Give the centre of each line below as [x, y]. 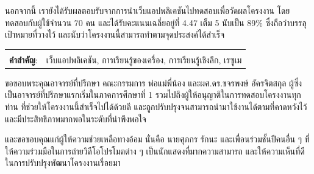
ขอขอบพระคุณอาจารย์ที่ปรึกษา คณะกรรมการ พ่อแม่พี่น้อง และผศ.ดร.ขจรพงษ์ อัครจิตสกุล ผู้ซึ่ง [154, 82]
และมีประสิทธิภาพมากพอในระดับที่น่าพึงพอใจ [76, 118]
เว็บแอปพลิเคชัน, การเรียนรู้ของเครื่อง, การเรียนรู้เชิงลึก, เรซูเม [144, 59]
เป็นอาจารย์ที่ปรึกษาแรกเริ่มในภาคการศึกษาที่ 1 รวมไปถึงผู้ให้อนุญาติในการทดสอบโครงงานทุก [153, 95]
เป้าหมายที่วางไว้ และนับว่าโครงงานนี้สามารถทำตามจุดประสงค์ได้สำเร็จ [115, 34]
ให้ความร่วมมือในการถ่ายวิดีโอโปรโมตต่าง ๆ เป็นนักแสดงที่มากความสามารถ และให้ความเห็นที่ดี [155, 151]
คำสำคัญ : [23, 59]
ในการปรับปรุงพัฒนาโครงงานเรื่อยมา [63, 163]
